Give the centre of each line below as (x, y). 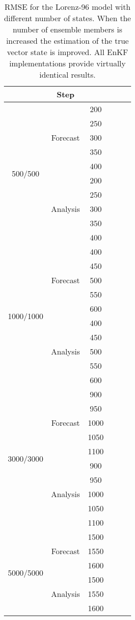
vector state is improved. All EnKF (67, 52)
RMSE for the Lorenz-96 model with (67, 7)
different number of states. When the (67, 18)
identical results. (67, 74)
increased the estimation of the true (67, 41)
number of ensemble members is (67, 29)
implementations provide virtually (67, 63)
